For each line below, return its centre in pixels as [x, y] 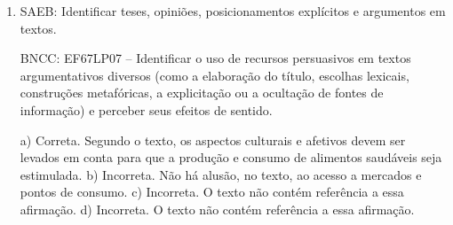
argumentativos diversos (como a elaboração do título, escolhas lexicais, [215, 75]
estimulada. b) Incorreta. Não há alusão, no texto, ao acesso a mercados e [221, 174]
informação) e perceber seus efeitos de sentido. [146, 109]
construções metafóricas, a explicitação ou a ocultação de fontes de [202, 93]
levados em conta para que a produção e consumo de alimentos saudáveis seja [231, 157]
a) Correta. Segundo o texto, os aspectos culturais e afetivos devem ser [213, 140]
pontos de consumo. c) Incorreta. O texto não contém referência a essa [212, 192]
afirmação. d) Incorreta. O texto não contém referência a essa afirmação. [217, 209]
